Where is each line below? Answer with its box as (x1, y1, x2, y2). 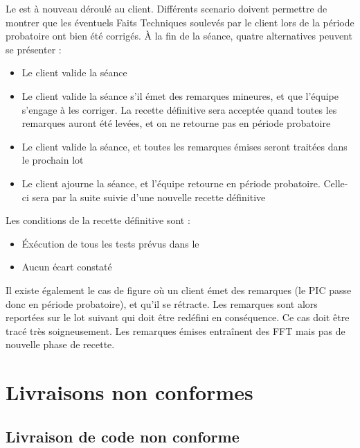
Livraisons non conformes (6, 378, 253, 406)
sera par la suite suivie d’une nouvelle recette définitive (32, 189, 266, 204)
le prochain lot (21, 153, 84, 167)
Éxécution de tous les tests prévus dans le (21, 236, 199, 250)
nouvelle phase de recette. (6, 337, 115, 352)
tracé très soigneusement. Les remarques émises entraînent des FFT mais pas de (6, 323, 345, 338)
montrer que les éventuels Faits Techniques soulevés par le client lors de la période (6, 15, 354, 29)
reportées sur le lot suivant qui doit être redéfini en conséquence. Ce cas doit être (6, 310, 350, 325)
